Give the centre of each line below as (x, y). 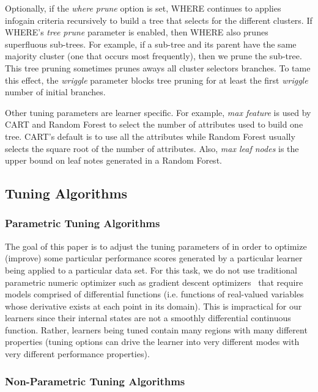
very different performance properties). (77, 354)
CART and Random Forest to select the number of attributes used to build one (154, 124)
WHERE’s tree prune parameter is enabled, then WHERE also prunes (137, 32)
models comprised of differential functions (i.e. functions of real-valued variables (154, 294)
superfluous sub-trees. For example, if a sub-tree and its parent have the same (151, 44)
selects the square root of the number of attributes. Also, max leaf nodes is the (152, 148)
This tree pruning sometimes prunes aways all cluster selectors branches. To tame (158, 67)
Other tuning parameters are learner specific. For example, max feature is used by (158, 112)
